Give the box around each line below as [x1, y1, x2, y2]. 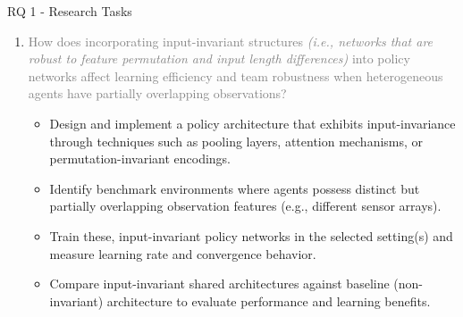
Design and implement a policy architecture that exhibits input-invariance [49, 113, 456, 132]
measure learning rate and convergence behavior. [49, 244, 316, 263]
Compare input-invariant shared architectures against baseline [49, 274, 390, 293]
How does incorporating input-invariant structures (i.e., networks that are [28, 31, 434, 50]
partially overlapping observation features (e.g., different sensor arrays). [49, 196, 442, 215]
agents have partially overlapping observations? [28, 84, 287, 103]
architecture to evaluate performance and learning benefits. [106, 291, 431, 310]
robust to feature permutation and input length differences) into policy [28, 49, 410, 68]
